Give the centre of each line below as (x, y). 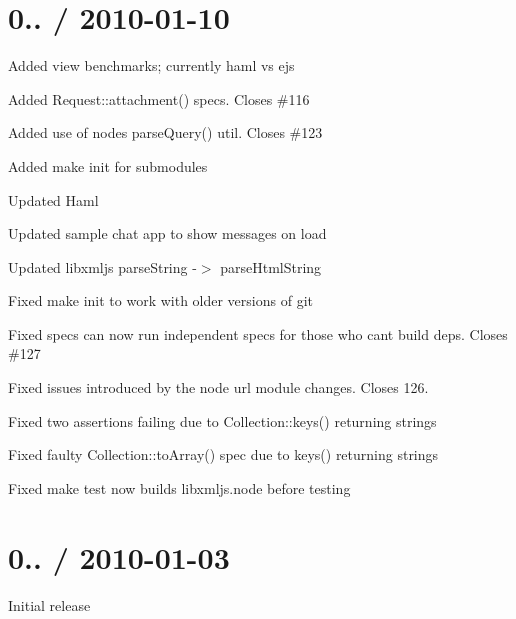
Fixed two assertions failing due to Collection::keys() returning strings (222, 420)
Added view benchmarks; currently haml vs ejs (151, 65)
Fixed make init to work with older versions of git (160, 300)
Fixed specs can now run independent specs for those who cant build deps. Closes (258, 333)
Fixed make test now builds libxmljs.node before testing (179, 487)
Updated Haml (53, 199)
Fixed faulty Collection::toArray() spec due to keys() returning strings (223, 454)
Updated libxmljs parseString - (102, 266)
